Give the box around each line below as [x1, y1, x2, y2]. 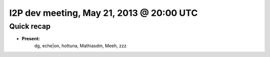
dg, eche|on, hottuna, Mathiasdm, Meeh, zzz [34, 43, 127, 49]
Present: [21, 36, 40, 42]
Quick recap [9, 22, 51, 31]
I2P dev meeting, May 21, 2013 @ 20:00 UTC [9, 7, 198, 18]
